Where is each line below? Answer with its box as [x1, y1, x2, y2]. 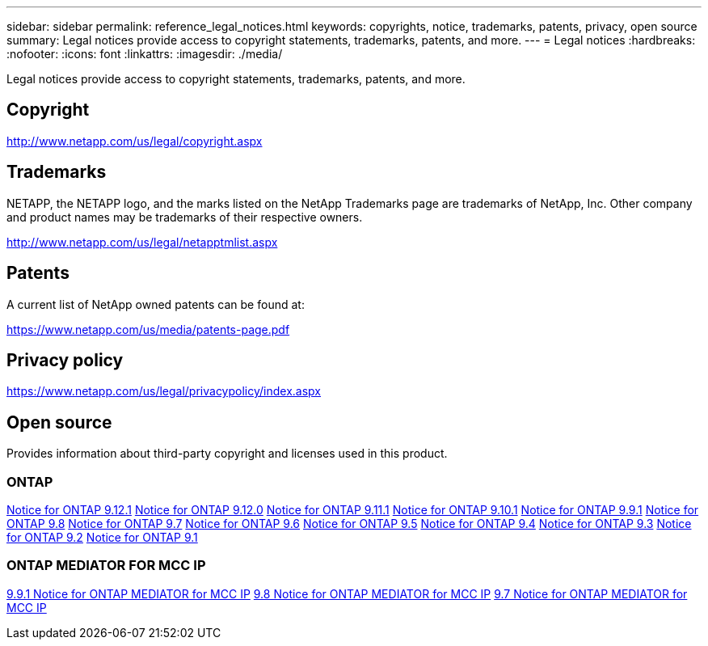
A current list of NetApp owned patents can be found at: [6, 297, 305, 311]
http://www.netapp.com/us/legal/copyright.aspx [6, 133, 263, 148]
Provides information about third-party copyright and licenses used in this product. [6, 446, 448, 461]
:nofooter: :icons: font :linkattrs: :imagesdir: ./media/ [6, 47, 283, 61]
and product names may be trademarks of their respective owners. [6, 209, 363, 224]
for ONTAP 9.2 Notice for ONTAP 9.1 [6, 530, 198, 544]
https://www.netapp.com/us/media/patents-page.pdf [6, 322, 290, 336]
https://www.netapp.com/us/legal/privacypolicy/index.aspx [6, 384, 321, 399]
